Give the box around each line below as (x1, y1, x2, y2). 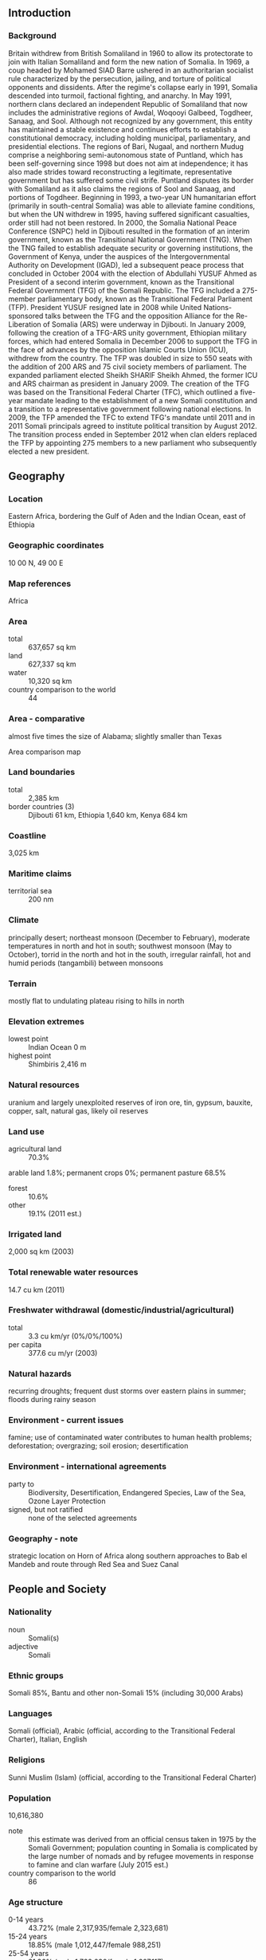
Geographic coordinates (8, 540, 104, 551)
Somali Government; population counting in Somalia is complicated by (28, 1843, 258, 1852)
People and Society (8, 1582, 107, 1597)
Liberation (8, 319, 41, 329)
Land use (8, 1125, 45, 1137)
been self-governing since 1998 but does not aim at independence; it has (8, 159, 248, 168)
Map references (8, 578, 72, 589)
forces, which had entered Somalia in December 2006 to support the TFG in (8, 336, 257, 346)
